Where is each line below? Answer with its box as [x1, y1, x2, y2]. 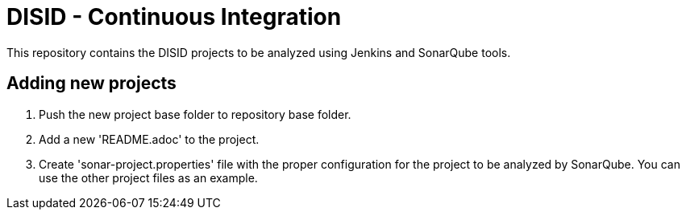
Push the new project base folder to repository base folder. [39, 107, 351, 121]
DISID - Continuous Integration [6, 3, 342, 31]
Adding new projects [6, 73, 177, 94]
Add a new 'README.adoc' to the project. [39, 132, 260, 146]
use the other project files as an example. [39, 170, 258, 185]
